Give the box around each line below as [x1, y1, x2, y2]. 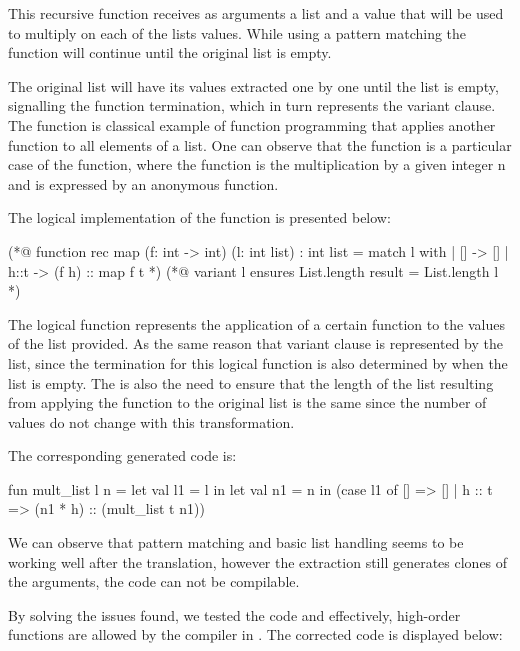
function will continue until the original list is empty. [8, 42, 332, 63]
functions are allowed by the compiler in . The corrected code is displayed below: [8, 624, 503, 645]
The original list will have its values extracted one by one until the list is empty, [8, 75, 499, 96]
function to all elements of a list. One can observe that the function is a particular [8, 134, 512, 155]
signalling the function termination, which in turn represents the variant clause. [8, 95, 496, 116]
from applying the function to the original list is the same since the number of [8, 392, 487, 413]
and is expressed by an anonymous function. [8, 173, 279, 194]
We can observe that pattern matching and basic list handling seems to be [8, 532, 464, 553]
